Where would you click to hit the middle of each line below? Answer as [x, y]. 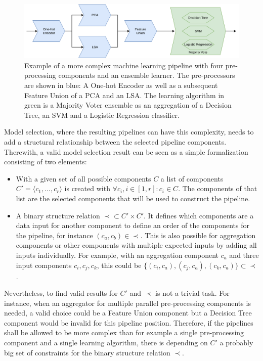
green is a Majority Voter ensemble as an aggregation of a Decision [128, 105]
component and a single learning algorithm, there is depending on [106, 343]
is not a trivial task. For [192, 293]
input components [44, 265]
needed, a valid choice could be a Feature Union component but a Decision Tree [128, 313]
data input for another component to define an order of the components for [133, 225]
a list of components [192, 178]
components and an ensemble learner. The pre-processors [147, 75]
